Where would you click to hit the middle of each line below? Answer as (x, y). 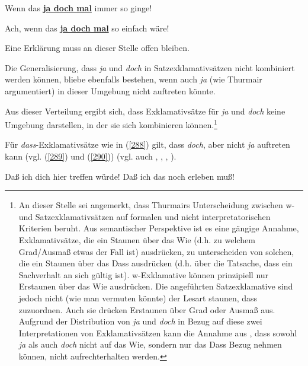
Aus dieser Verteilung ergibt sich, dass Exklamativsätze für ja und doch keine (145, 111)
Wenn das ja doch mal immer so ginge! (78, 8)
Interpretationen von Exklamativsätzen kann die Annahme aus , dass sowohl (158, 332)
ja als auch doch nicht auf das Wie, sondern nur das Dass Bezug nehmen (150, 344)
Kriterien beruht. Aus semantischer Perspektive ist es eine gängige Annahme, (159, 228)
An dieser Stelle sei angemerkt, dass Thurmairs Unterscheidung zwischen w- (157, 205)
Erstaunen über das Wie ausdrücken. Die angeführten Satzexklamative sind (156, 286)
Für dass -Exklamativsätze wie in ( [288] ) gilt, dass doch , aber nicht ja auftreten (147, 144)
